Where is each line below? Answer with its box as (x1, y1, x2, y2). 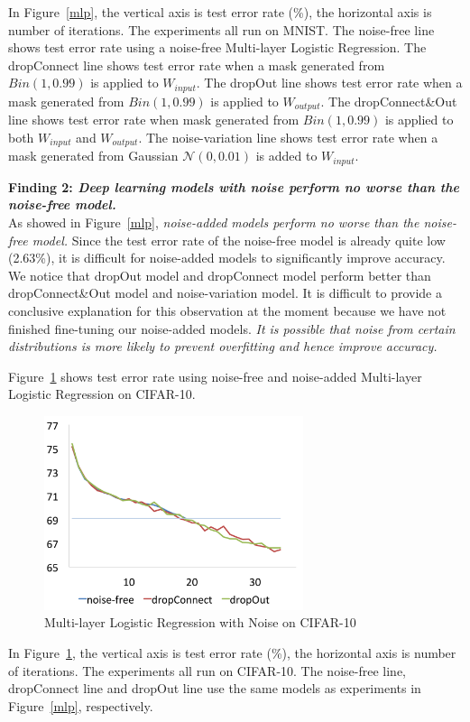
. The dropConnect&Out (320, 91, 457, 110)
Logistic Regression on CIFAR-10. (8, 384, 196, 403)
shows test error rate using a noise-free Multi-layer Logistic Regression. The (8, 38, 427, 57)
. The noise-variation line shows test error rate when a (138, 127, 438, 146)
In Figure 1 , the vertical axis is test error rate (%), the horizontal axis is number (8, 643, 456, 662)
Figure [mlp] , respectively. (8, 696, 153, 715)
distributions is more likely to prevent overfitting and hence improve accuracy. (8, 337, 438, 356)
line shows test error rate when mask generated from (8, 110, 300, 129)
